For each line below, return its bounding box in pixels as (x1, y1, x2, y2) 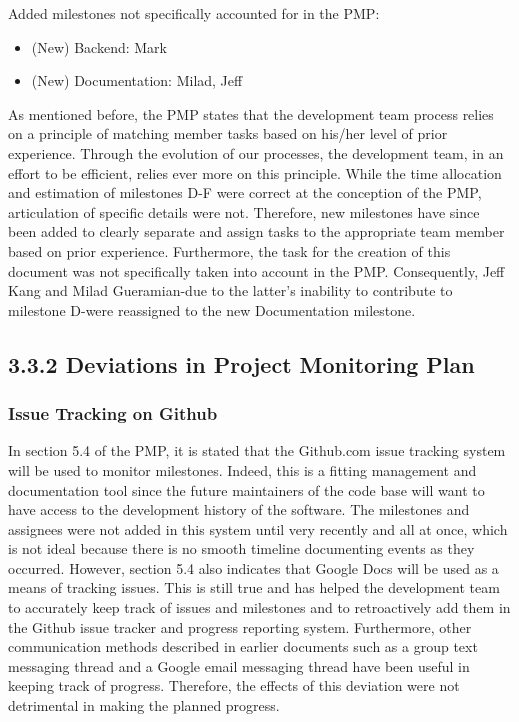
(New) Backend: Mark (31, 36, 167, 57)
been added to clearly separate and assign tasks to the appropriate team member (8, 221, 505, 242)
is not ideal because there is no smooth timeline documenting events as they (8, 538, 475, 559)
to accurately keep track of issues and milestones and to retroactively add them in (8, 597, 511, 618)
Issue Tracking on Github (8, 401, 218, 426)
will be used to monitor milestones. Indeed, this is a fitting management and (8, 459, 477, 480)
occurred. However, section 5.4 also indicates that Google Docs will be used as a (8, 557, 499, 578)
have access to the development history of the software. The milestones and (8, 499, 470, 520)
